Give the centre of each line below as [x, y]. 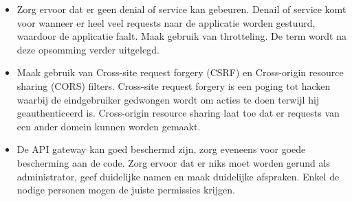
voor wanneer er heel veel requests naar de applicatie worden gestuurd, [166, 22]
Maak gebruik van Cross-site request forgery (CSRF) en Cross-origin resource [180, 72]
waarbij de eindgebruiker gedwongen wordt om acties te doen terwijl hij [168, 99]
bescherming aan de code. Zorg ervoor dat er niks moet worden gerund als [173, 162]
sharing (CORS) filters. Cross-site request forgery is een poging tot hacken [174, 85]
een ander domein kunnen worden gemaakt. [109, 126]
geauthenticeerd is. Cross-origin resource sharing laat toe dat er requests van [178, 113]
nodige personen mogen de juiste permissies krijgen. [126, 190]
